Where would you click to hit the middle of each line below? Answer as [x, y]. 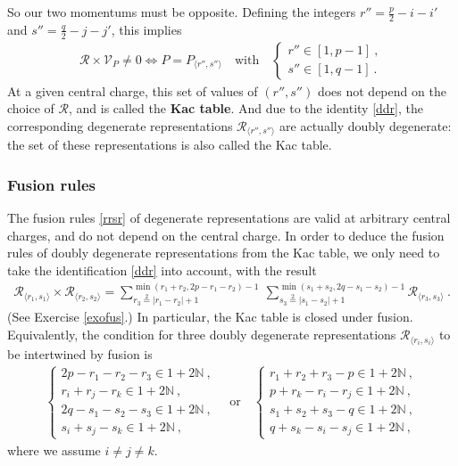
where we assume [54, 450]
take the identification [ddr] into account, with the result [162, 270]
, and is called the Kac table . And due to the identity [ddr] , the [246, 108]
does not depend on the [382, 90]
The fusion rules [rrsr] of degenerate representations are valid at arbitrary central [229, 218]
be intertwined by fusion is [80, 353]
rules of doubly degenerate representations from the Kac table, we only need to [224, 253]
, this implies [146, 29]
